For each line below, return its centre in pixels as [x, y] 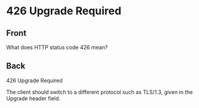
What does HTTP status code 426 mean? [57, 47]
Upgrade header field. [33, 98]
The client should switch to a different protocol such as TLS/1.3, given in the [99, 92]
